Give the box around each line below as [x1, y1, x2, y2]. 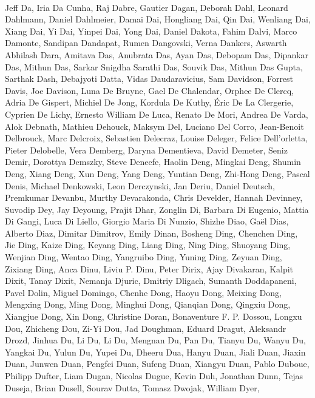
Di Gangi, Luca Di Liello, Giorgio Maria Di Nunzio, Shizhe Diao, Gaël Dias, [5, 215, 289, 228]
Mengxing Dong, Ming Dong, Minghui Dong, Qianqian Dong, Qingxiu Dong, [5, 298, 291, 311]
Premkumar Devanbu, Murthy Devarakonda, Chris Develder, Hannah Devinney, [5, 191, 303, 204]
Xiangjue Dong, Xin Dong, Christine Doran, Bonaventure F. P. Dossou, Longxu [5, 310, 302, 323]
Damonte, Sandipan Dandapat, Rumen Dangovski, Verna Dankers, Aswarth [5, 36, 287, 49]
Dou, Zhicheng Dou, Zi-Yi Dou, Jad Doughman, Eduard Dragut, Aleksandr [5, 322, 286, 334]
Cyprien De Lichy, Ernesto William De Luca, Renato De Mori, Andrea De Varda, [5, 107, 308, 120]
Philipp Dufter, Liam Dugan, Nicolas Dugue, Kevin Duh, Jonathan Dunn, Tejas [5, 369, 303, 382]
